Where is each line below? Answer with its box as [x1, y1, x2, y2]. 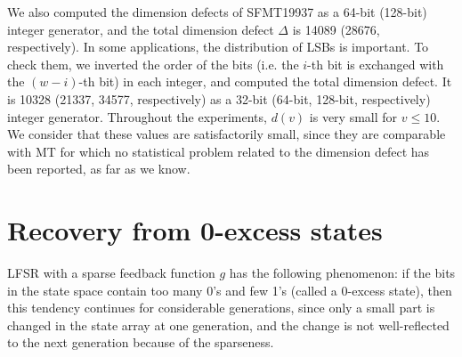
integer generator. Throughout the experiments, [7, 107, 267, 126]
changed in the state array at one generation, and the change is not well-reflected [7, 315, 450, 334]
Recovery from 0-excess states [7, 212, 383, 248]
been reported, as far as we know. [7, 159, 190, 178]
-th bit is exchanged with [307, 54, 444, 73]
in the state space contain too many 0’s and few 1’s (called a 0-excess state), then [7, 280, 452, 299]
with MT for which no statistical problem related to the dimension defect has [7, 142, 430, 160]
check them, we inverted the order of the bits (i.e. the [7, 54, 299, 73]
